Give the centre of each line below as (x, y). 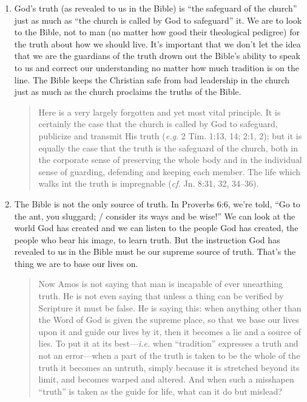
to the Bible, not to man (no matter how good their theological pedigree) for (157, 32)
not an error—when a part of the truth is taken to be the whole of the (169, 355)
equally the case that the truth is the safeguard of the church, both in (168, 147)
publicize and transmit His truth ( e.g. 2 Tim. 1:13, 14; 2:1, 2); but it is (170, 135)
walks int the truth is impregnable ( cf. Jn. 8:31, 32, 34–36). (149, 183)
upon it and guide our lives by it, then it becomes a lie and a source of (170, 331)
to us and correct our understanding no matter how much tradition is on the (157, 67)
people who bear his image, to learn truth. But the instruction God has (147, 239)
